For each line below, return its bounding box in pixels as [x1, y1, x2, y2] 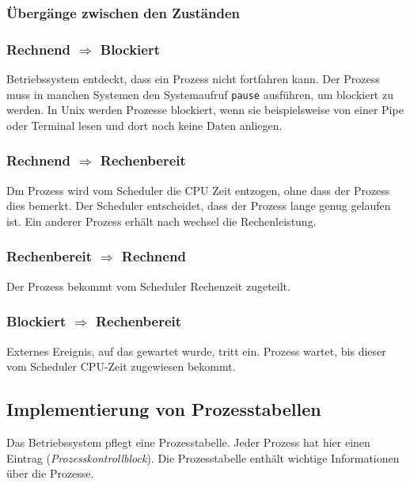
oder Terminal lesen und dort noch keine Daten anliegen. [6, 116, 283, 133]
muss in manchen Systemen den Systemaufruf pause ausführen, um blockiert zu [6, 86, 393, 102]
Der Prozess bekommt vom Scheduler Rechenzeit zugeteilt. [6, 277, 290, 294]
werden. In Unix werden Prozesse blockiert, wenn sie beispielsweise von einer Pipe [6, 101, 404, 118]
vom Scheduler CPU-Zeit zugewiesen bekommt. [6, 358, 236, 375]
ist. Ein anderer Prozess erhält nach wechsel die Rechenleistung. [6, 212, 317, 229]
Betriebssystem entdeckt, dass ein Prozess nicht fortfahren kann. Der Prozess [6, 71, 380, 87]
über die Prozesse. [6, 465, 94, 482]
